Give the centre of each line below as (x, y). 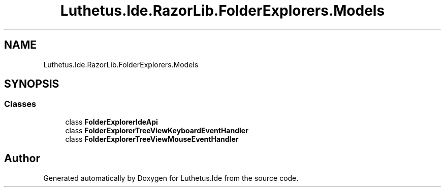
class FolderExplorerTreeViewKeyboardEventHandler (157, 130)
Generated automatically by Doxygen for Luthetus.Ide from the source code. (171, 178)
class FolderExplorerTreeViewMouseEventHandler (152, 139)
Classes (20, 104)
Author (22, 159)
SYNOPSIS (32, 84)
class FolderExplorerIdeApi (112, 122)
